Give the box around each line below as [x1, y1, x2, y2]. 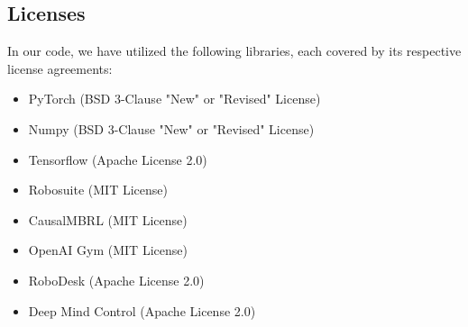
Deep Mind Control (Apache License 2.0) [28, 301, 256, 320]
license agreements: [7, 59, 113, 77]
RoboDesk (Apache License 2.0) [28, 270, 205, 289]
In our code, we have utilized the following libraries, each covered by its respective [7, 41, 462, 60]
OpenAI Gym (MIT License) [28, 241, 188, 259]
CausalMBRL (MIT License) [28, 210, 188, 229]
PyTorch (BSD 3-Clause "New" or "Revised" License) [28, 89, 321, 108]
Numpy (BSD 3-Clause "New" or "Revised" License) [28, 119, 315, 138]
